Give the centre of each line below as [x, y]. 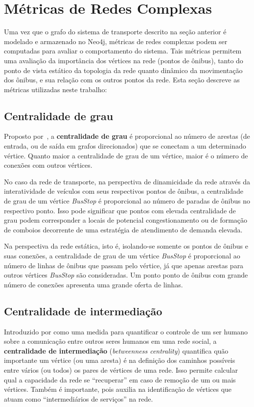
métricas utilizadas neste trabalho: [56, 89]
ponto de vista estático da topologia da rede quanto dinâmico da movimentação [123, 70]
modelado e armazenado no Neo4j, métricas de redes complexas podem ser [116, 41]
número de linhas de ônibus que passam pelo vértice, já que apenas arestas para [124, 265]
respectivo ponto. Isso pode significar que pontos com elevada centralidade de [120, 210]
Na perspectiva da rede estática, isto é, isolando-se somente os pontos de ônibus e [126, 246]
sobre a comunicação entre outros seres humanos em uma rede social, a [110, 341]
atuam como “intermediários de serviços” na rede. [79, 398]
